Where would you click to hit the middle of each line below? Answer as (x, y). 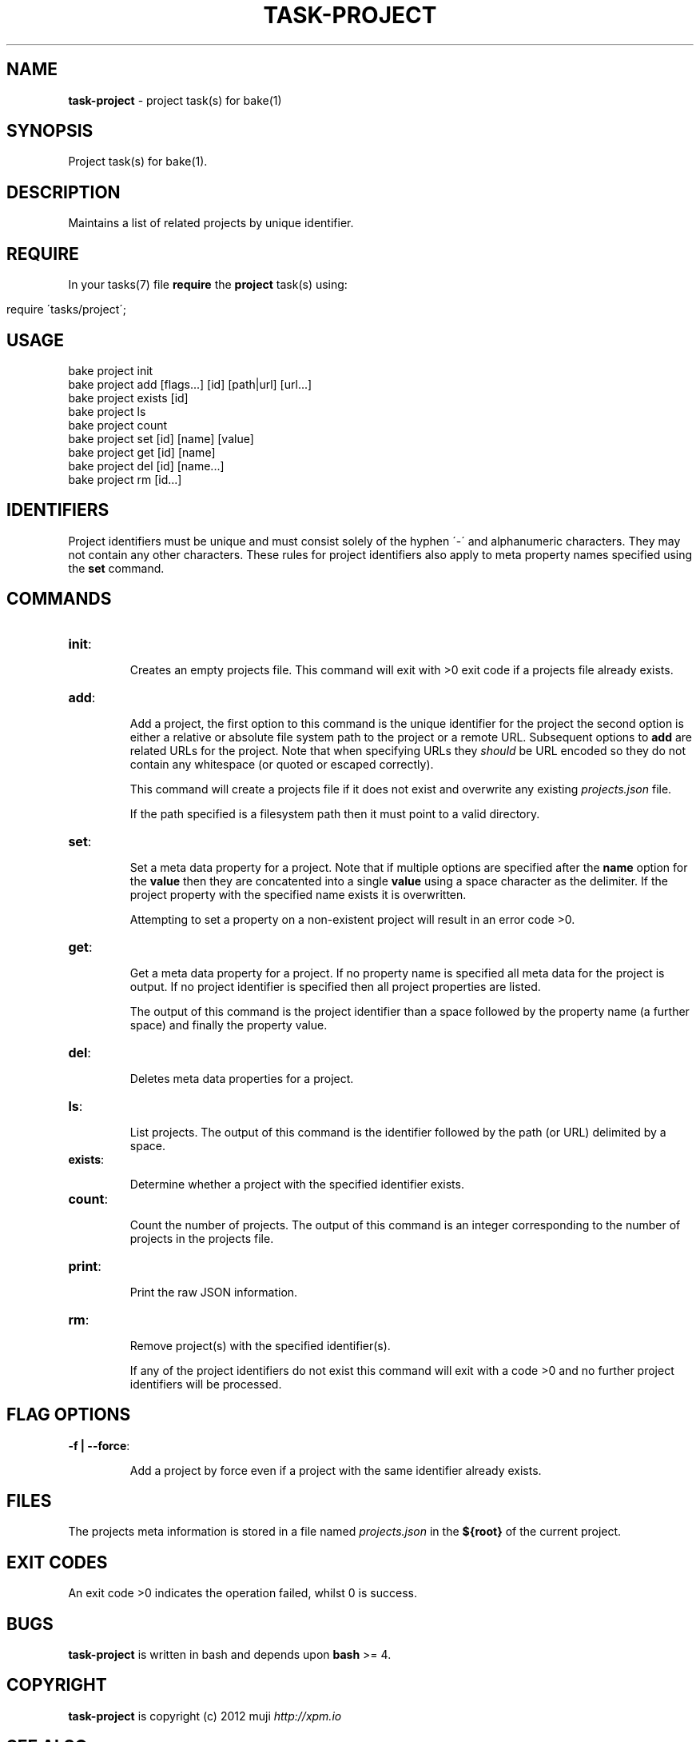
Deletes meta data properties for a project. (242, 1078)
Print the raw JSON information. (214, 1292)
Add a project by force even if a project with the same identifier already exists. (336, 1470)
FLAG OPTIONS (69, 1415)
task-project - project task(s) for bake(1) (175, 100)
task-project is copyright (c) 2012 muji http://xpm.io (205, 1716)
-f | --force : (99, 1445)
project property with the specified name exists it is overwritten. (298, 894)
